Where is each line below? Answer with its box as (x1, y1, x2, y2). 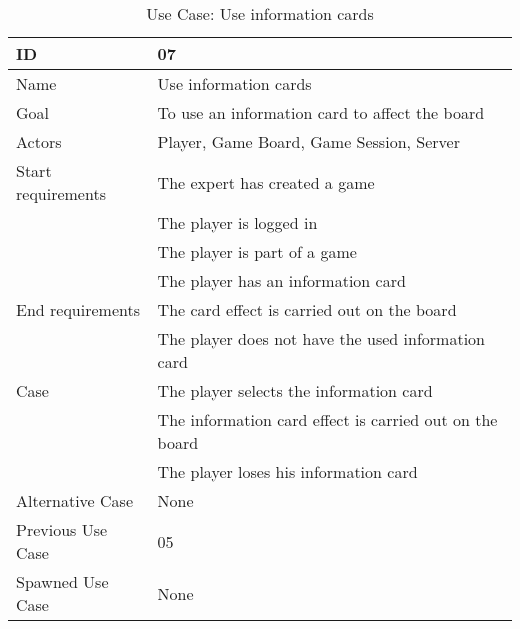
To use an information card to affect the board (157, 101, 485, 124)
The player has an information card (157, 269, 406, 292)
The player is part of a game (157, 240, 357, 263)
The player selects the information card (157, 379, 433, 402)
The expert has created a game (157, 170, 375, 194)
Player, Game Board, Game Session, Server (157, 130, 460, 153)
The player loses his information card (157, 460, 418, 483)
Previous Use (16, 518, 108, 541)
